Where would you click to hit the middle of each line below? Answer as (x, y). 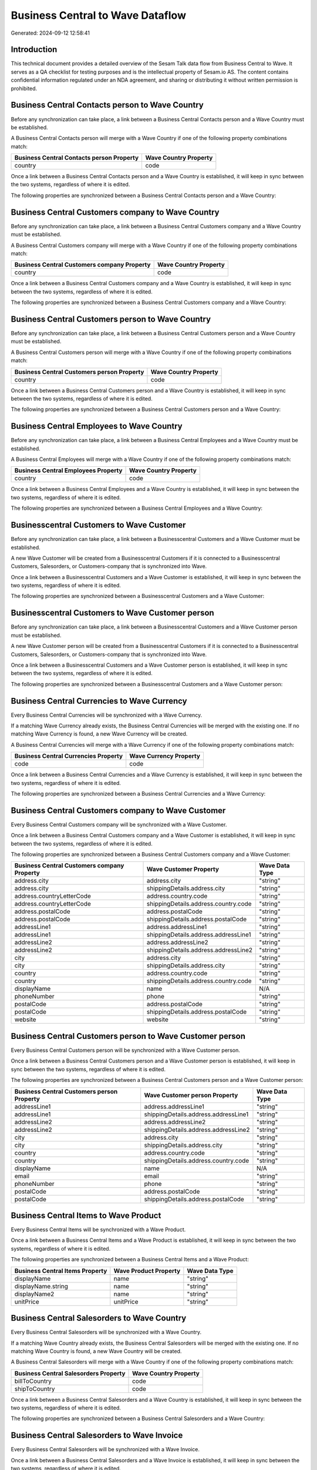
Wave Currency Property (165, 756)
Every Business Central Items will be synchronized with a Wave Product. (98, 1230)
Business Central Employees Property (68, 470)
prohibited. (24, 88)
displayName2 (34, 1294)
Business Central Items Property (61, 1271)
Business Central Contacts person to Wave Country (107, 105)
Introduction (34, 50)
